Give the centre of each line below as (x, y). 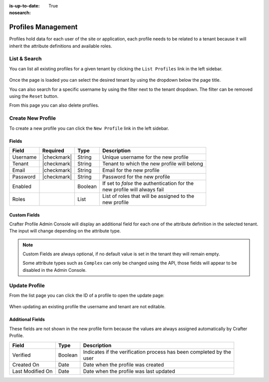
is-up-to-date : (24, 6)
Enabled (22, 186)
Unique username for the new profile (145, 157)
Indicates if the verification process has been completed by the (157, 352)
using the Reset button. (34, 96)
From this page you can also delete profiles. (54, 105)
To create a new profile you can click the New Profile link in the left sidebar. (89, 128)
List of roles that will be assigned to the (148, 196)
